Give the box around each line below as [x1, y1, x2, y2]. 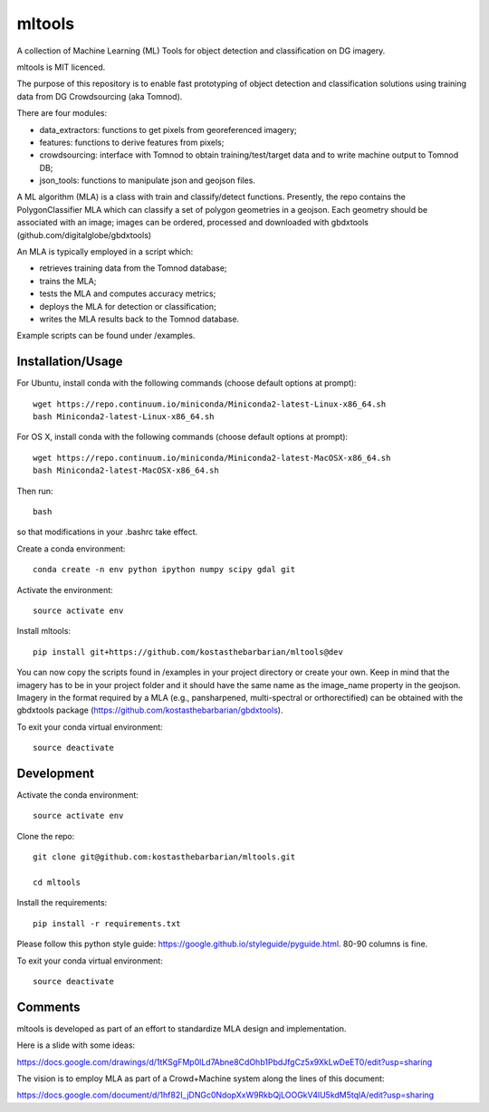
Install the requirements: [16, 897, 108, 908]
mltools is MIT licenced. [16, 62, 106, 72]
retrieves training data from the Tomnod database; [39, 263, 227, 273]
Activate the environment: [16, 584, 113, 595]
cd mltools [33, 877, 81, 887]
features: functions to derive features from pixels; [39, 137, 225, 148]
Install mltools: [16, 626, 72, 637]
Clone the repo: [16, 830, 75, 841]
